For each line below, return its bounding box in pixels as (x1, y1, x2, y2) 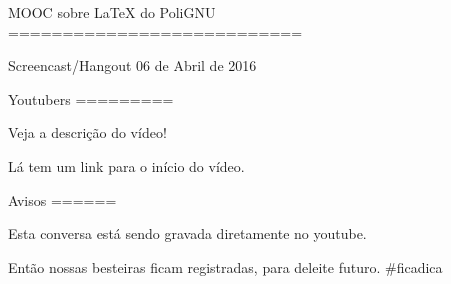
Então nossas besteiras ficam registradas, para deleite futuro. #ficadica (8, 256, 443, 277)
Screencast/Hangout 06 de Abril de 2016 (8, 55, 257, 76)
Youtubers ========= (8, 88, 174, 109)
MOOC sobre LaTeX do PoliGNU (8, 2, 216, 22)
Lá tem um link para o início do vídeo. (8, 155, 245, 176)
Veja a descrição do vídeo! (8, 122, 167, 143)
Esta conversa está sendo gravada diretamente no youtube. (8, 223, 367, 244)
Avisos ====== (8, 189, 117, 210)
